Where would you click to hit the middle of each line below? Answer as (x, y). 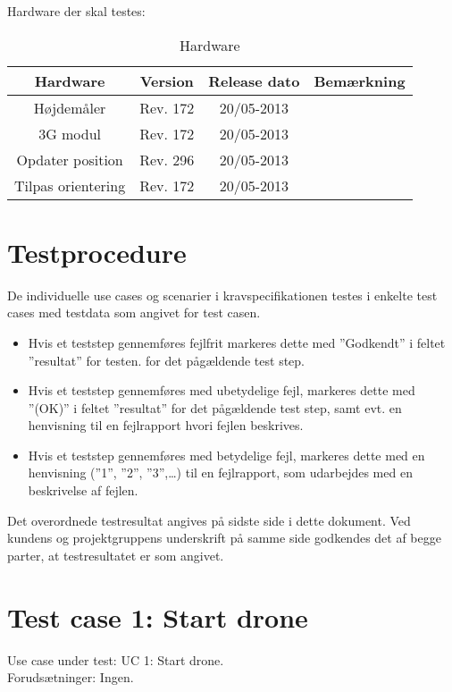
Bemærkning (360, 80)
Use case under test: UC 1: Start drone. (116, 659)
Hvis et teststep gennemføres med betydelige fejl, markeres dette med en (226, 455)
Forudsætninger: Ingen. (71, 677)
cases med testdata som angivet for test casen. (134, 312)
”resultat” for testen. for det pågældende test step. (166, 360)
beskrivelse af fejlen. (83, 490)
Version (167, 80)
